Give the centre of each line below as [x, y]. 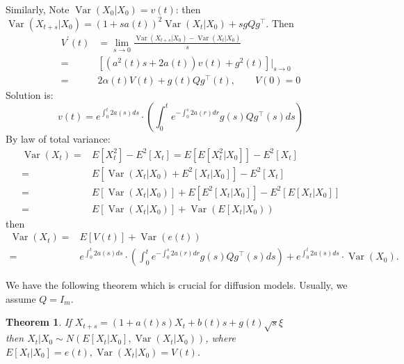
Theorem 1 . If [39, 322]
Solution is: [30, 95]
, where [221, 338]
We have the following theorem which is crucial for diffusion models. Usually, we [177, 285]
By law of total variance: [58, 138]
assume [21, 298]
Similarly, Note [38, 9]
